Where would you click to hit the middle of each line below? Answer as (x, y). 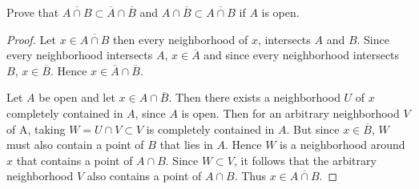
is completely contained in (210, 129)
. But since (313, 129)
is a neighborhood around (342, 145)
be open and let (77, 97)
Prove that (33, 12)
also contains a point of (144, 176)
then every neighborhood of (181, 39)
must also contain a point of (75, 145)
